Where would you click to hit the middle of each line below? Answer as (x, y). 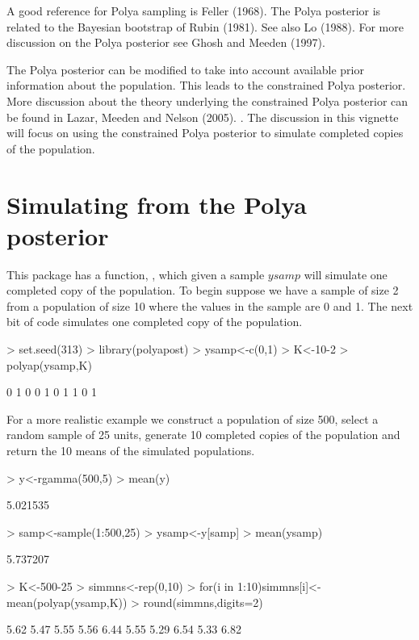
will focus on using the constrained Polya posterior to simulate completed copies (205, 133)
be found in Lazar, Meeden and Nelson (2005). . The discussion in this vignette (203, 117)
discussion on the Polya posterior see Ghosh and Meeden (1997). (166, 42)
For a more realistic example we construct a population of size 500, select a (193, 418)
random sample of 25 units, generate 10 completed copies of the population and (203, 435)
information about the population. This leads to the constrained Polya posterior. (206, 85)
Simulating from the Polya (157, 204)
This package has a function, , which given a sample (136, 274)
